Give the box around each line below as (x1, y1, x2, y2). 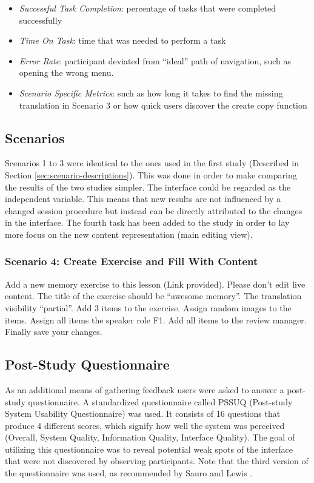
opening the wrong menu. (19, 66, 114, 79)
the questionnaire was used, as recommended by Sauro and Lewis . (5, 467, 253, 479)
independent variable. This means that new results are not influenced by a (5, 192, 281, 205)
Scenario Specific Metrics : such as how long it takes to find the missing (19, 86, 283, 99)
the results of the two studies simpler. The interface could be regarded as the (5, 180, 291, 193)
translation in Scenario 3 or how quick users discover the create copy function (19, 98, 307, 111)
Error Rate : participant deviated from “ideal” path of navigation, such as (19, 54, 291, 67)
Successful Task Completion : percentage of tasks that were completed (19, 2, 276, 14)
